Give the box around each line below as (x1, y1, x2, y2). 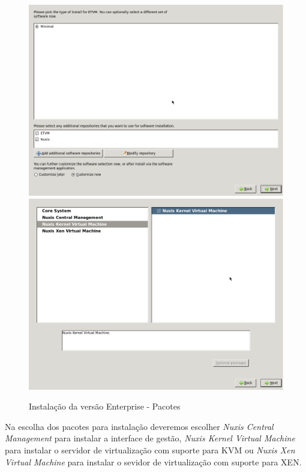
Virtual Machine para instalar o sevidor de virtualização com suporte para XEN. (5, 455, 302, 468)
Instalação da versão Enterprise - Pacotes (29, 400, 181, 413)
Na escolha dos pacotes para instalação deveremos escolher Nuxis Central (5, 420, 274, 432)
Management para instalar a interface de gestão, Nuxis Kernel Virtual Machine (5, 432, 295, 444)
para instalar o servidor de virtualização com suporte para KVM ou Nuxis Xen (5, 443, 295, 456)
